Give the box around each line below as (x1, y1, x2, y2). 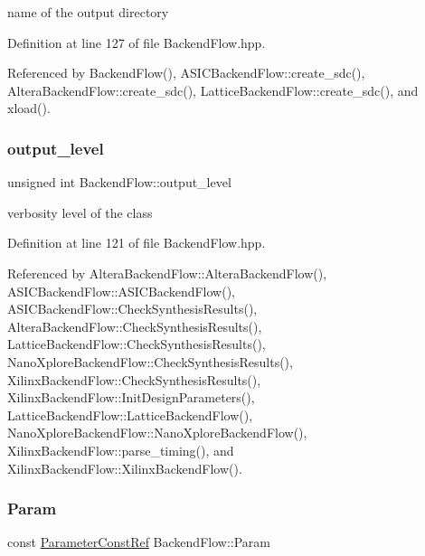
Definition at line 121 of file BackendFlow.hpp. (7, 233, 266, 252)
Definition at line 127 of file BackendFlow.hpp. (7, 33, 266, 52)
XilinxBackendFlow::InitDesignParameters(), (7, 388, 255, 407)
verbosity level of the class (7, 203, 153, 221)
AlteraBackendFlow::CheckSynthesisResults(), (7, 316, 262, 335)
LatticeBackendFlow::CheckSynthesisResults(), (7, 335, 266, 353)
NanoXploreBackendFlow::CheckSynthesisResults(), (7, 352, 293, 371)
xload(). (7, 99, 51, 118)
